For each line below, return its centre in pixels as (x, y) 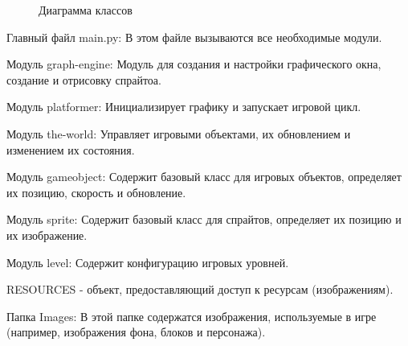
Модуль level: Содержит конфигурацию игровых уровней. (148, 262)
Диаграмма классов (86, 10)
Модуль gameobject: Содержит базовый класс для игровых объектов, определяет (204, 177)
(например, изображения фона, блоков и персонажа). (136, 332)
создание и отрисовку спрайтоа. (84, 79)
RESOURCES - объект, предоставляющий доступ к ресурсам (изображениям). (200, 289)
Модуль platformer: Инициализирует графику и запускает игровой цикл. (184, 107)
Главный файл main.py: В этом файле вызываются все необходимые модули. (194, 37)
